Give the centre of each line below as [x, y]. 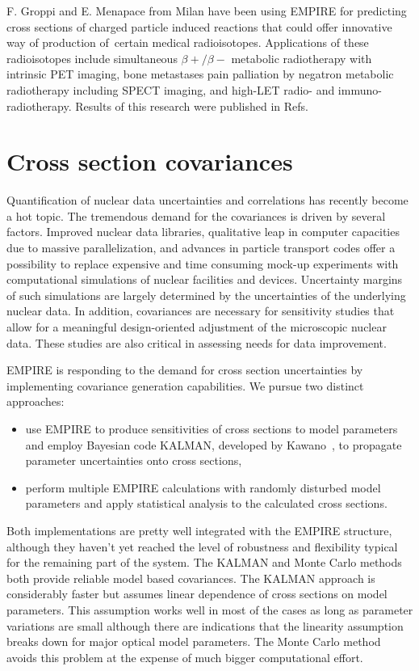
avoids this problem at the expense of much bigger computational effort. [185, 657]
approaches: [36, 401]
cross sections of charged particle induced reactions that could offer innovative [199, 26]
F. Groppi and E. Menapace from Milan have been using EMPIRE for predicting [207, 11]
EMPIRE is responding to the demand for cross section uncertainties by [185, 370]
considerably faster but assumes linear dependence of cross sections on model [197, 594]
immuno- [360, 89]
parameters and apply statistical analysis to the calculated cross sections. [206, 503]
